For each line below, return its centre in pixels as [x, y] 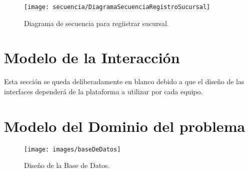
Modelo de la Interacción [92, 57]
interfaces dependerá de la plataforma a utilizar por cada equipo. [103, 91]
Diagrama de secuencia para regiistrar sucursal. [96, 23]
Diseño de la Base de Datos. [67, 165]
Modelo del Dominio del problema [125, 126]
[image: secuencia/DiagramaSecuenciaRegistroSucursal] [117, 7]
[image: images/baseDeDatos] [72, 149]
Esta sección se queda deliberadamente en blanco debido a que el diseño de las [124, 81]
